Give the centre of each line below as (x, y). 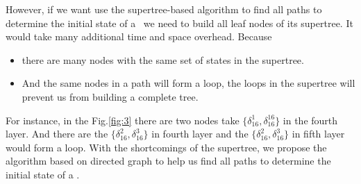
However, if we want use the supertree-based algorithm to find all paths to (164, 9)
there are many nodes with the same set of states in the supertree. (163, 59)
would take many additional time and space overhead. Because (139, 36)
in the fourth (310, 120)
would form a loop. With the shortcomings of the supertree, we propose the (166, 147)
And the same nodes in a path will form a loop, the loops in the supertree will (188, 83)
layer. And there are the (57, 134)
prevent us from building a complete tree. (110, 96)
